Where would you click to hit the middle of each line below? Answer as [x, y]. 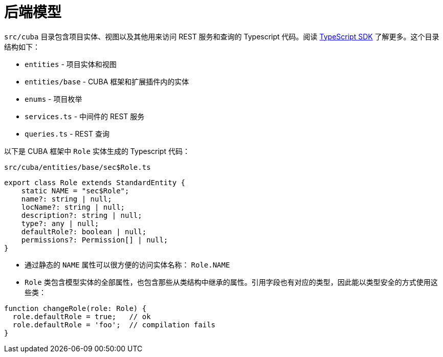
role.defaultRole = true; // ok [82, 316]
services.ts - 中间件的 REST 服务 [85, 116]
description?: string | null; [82, 215]
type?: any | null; [60, 223]
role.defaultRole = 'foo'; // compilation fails [114, 325]
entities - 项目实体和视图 [71, 64]
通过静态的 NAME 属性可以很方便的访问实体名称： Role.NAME [127, 264]
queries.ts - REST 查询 [67, 133]
